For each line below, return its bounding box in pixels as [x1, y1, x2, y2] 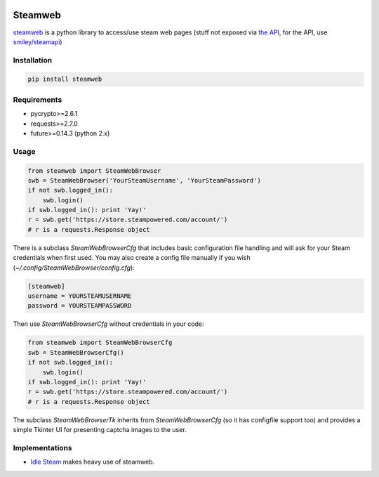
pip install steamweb [27, 75, 102, 84]
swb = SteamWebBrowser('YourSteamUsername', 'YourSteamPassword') [27, 176, 261, 184]
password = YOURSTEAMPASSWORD [27, 302, 132, 310]
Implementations [13, 443, 73, 452]
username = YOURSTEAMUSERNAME [27, 292, 132, 300]
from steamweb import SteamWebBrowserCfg [27, 339, 173, 347]
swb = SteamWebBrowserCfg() [27, 348, 124, 356]
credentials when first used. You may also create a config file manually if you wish [13, 254, 251, 262]
